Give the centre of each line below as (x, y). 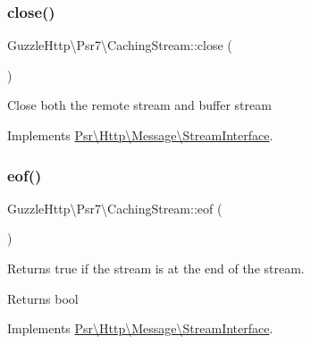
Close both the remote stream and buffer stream (139, 105)
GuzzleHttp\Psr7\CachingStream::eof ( (115, 208)
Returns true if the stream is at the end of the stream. (156, 268)
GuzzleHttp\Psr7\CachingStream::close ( (120, 45)
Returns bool (43, 298)
